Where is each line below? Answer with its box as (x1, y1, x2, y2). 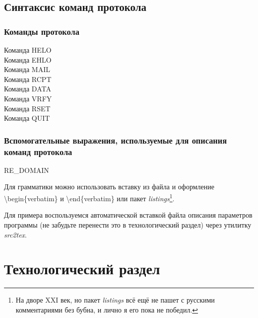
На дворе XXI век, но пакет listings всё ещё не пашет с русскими (15, 295, 215, 305)
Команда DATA (4, 83, 51, 94)
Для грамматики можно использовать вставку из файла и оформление (4, 181, 214, 192)
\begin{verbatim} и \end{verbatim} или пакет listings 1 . (4, 192, 175, 203)
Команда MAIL (4, 64, 50, 75)
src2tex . (4, 229, 27, 239)
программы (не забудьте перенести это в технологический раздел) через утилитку (4, 219, 252, 230)
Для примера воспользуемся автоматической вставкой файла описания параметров (4, 210, 253, 220)
